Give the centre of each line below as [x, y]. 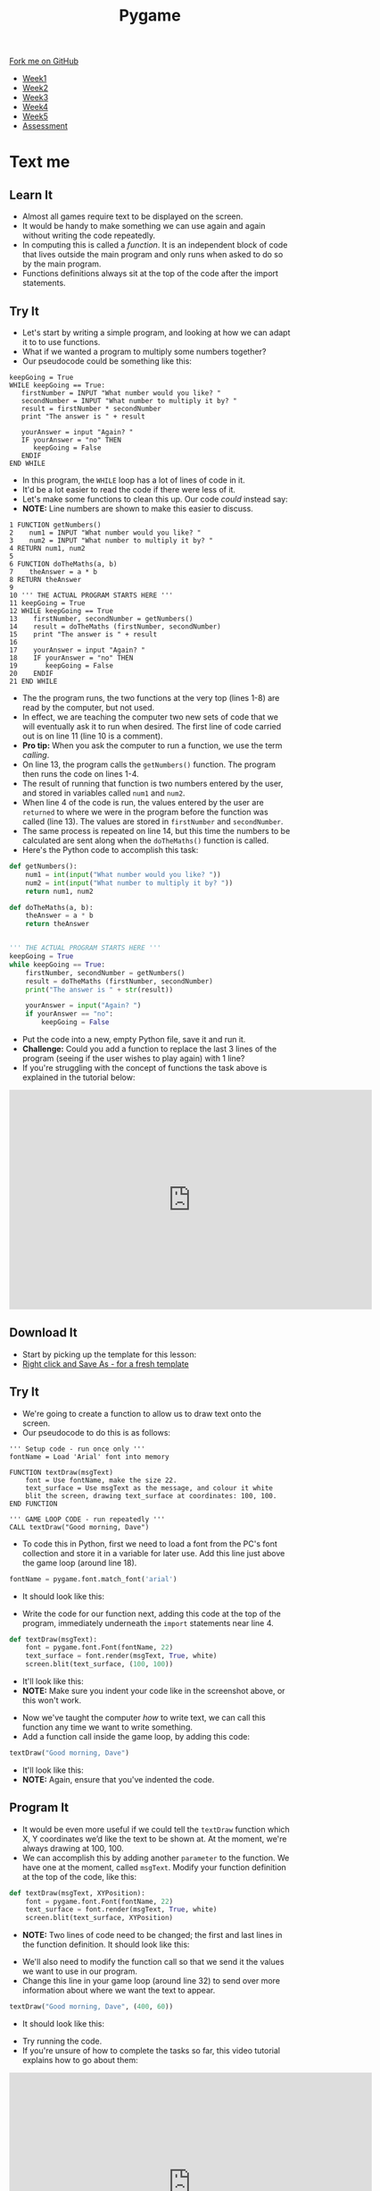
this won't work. [52, 1700]
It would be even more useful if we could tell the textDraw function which [156, 1829]
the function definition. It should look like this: [106, 1944]
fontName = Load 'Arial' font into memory [89, 1457]
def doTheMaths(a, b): [51, 907]
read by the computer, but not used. [88, 708]
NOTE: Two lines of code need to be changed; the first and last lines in [152, 1935]
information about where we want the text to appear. [119, 1991]
